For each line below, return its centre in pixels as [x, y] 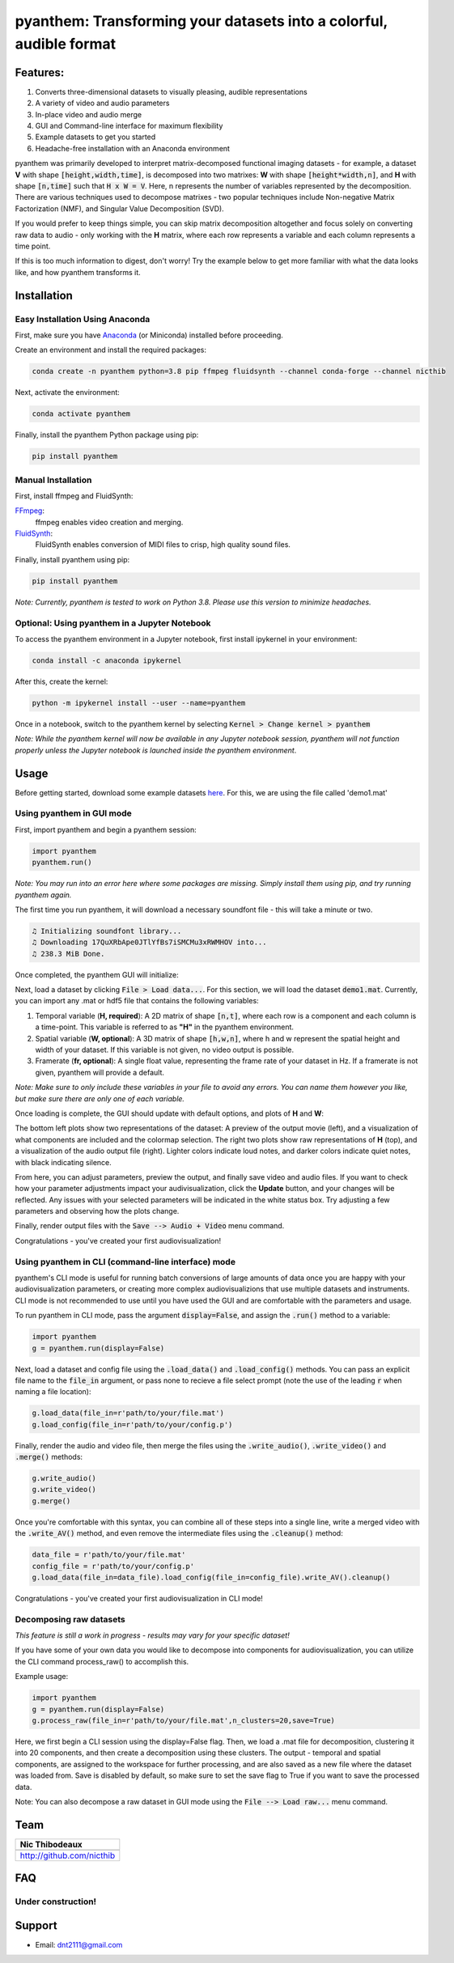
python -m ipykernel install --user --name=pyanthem [139, 703]
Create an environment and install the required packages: [110, 350]
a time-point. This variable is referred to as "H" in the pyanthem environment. [165, 1027]
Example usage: [42, 1677]
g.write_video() [64, 1490]
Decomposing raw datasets [70, 1619]
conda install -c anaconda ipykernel [107, 660]
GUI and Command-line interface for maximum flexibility [129, 126]
